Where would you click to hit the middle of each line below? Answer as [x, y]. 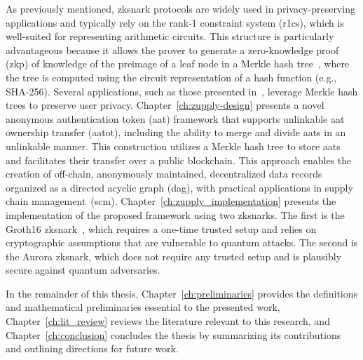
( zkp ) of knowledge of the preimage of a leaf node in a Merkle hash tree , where [178, 64]
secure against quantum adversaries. [83, 270]
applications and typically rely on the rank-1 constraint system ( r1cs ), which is [175, 22]
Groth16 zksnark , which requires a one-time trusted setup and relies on [161, 228]
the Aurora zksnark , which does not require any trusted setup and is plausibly [174, 256]
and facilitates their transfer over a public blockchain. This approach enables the [179, 160]
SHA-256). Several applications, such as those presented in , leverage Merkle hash [182, 91]
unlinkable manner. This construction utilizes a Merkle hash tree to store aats [173, 146]
